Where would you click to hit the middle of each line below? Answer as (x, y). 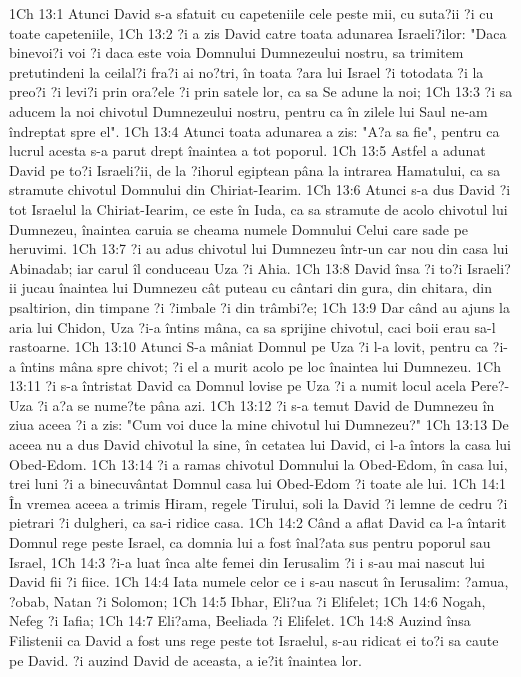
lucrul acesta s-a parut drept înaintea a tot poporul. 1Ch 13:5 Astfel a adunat (247, 150)
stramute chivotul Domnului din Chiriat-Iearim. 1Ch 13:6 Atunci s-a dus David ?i (260, 189)
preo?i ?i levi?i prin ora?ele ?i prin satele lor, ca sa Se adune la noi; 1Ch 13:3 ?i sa (261, 91)
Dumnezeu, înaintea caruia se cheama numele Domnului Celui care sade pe (239, 228)
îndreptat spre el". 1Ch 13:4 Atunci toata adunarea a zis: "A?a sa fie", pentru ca (254, 130)
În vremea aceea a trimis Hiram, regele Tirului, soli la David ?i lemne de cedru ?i (258, 502)
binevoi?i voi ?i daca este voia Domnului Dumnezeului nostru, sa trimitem (236, 52)
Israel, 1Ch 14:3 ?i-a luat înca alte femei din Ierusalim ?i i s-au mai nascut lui (247, 561)
